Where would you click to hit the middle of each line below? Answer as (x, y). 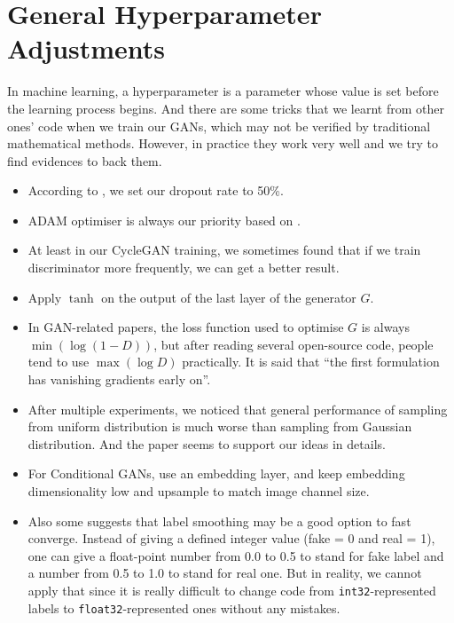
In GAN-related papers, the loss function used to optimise (186, 327)
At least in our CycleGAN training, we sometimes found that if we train (224, 250)
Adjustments (86, 48)
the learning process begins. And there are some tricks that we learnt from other (226, 108)
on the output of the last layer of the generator (229, 297)
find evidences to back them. (85, 160)
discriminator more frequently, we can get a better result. (184, 268)
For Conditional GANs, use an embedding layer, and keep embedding (216, 473)
